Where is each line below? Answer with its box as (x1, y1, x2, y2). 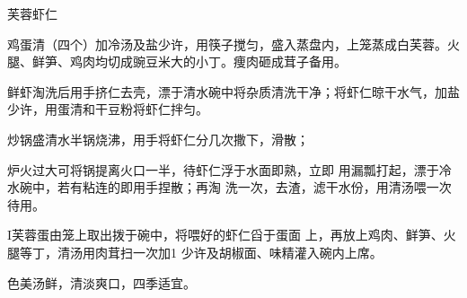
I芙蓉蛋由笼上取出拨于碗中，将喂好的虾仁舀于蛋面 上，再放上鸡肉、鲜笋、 (7, 225, 444, 244)
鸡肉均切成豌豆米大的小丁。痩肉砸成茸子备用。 (69, 52, 347, 71)
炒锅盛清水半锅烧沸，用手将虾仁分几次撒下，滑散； (7, 129, 309, 148)
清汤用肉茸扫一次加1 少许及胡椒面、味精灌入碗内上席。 (57, 242, 383, 261)
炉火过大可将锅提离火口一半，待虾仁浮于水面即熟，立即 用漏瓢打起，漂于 (7, 160, 439, 179)
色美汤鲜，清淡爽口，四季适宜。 (7, 273, 196, 292)
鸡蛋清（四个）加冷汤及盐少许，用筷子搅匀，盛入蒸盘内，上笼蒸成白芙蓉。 (7, 34, 447, 53)
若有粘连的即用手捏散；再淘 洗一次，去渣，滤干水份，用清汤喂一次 (57, 178, 452, 197)
